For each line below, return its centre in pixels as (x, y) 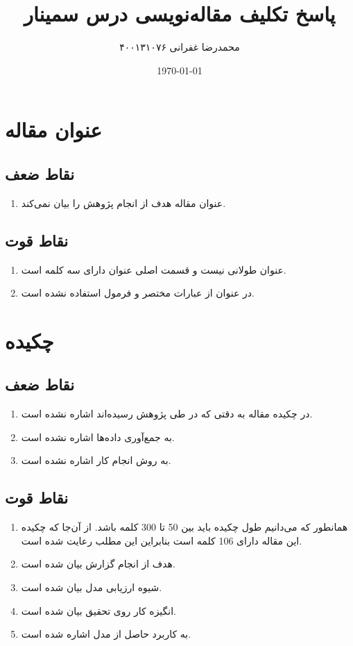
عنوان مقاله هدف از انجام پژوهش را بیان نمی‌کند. (123, 202)
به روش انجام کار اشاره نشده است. (96, 460)
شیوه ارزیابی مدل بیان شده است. (92, 587)
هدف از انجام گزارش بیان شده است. (98, 564)
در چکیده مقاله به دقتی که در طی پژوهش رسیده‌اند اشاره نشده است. (167, 414)
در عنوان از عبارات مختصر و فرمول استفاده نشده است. (138, 293)
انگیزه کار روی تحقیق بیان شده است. (99, 610)
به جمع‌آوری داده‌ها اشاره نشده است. (98, 437)
